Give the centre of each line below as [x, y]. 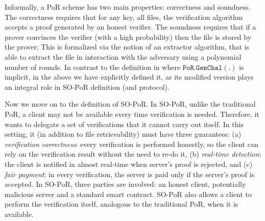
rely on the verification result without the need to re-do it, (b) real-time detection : [133, 154]
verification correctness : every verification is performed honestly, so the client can [131, 144]
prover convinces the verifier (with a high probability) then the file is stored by [128, 36]
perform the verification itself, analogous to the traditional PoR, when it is [122, 204]
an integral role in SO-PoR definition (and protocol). [87, 87]
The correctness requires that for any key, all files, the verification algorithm [124, 17]
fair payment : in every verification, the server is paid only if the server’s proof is [130, 174]
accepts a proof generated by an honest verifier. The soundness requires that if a [130, 27]
